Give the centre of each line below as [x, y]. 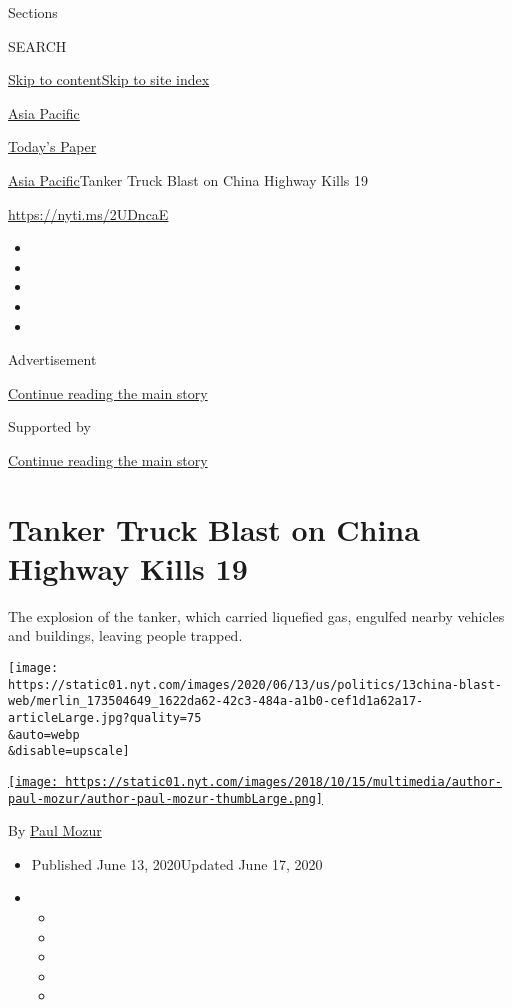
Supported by [49, 426]
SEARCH [37, 45]
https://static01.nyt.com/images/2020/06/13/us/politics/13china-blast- [255, 684]
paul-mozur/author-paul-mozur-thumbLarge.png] [165, 798]
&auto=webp [44, 734]
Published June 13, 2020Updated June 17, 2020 [177, 863]
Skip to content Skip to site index [109, 79]
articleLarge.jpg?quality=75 [105, 717]
